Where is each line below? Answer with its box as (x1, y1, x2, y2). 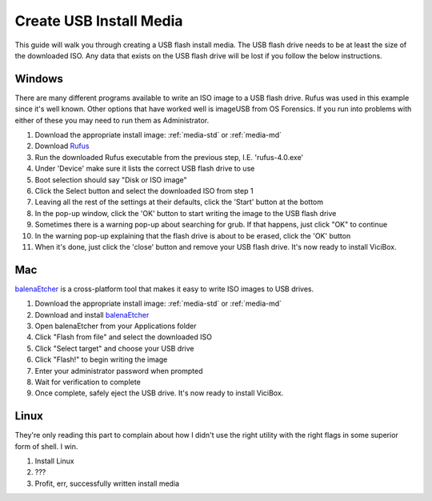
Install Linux (34, 456, 75, 466)
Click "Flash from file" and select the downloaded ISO (34, 332, 212, 342)
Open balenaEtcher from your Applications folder (34, 321, 197, 331)
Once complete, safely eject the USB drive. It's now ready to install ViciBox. (34, 388, 284, 398)
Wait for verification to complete (34, 377, 142, 387)
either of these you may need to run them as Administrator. (14, 115, 210, 125)
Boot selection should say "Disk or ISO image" (34, 174, 187, 184)
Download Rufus (34, 141, 90, 151)
